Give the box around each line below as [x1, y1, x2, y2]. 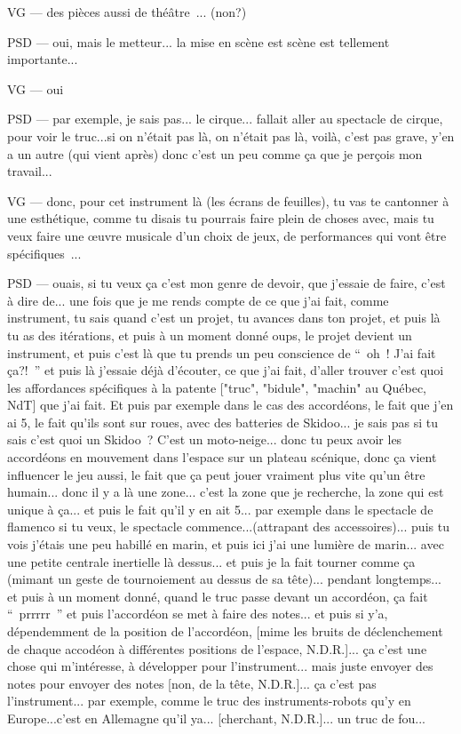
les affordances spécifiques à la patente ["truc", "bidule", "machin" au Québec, [7, 378, 427, 396]
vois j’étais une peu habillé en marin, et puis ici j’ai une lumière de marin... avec [7, 535, 444, 554]
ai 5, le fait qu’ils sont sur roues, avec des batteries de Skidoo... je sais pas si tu [7, 412, 439, 431]
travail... [7, 162, 52, 180]
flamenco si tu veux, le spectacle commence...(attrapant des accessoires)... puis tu [7, 517, 449, 536]
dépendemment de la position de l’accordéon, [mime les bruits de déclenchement [7, 622, 443, 640]
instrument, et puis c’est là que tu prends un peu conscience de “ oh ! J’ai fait [7, 343, 436, 362]
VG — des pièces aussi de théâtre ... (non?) [7, 3, 247, 20]
